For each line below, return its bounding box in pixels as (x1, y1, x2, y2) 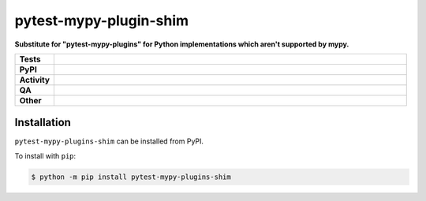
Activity (19, 74, 50, 85)
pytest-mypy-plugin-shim (14, 12, 189, 29)
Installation (14, 116, 71, 129)
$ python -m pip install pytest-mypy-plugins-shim (31, 172, 232, 181)
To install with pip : (14, 151, 77, 161)
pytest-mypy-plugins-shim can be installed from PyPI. (14, 136, 204, 146)
